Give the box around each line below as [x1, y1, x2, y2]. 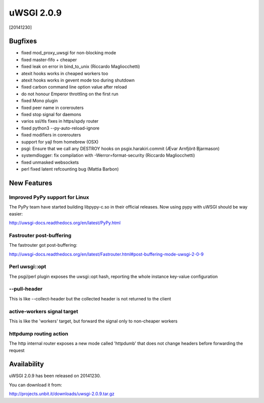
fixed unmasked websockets [21, 159, 79, 165]
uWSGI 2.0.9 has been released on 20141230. [9, 373, 101, 379]
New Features [9, 179, 52, 187]
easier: [9, 211, 23, 217]
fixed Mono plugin [21, 98, 58, 104]
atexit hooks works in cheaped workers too [21, 70, 109, 76]
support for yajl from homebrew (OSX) [21, 139, 99, 145]
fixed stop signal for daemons [21, 111, 82, 117]
